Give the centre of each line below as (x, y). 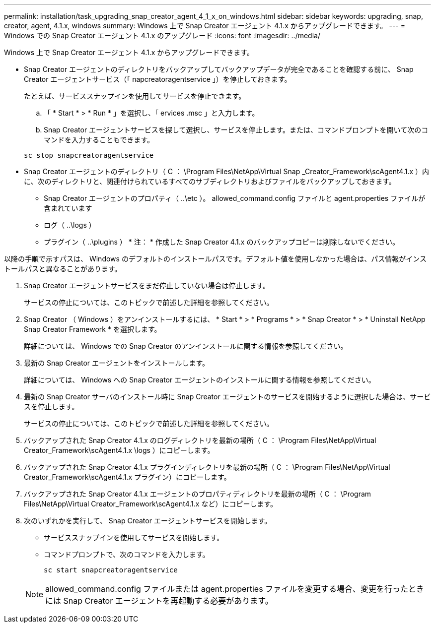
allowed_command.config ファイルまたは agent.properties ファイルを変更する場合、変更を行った (227, 589)
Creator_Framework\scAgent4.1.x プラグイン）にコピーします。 (127, 477)
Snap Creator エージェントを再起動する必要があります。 (168, 601)
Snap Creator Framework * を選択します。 (93, 329)
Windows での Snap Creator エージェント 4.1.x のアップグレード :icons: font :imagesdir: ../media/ (162, 35)
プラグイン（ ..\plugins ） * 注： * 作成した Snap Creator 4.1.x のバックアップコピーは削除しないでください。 (221, 242)
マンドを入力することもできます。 (99, 140)
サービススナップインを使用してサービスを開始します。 (134, 537)
